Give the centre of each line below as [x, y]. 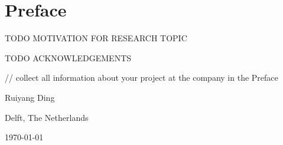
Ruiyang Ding [30, 97]
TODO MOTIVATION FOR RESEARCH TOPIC [96, 38]
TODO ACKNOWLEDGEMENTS [68, 57]
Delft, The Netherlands [47, 117]
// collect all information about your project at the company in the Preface [141, 78]
